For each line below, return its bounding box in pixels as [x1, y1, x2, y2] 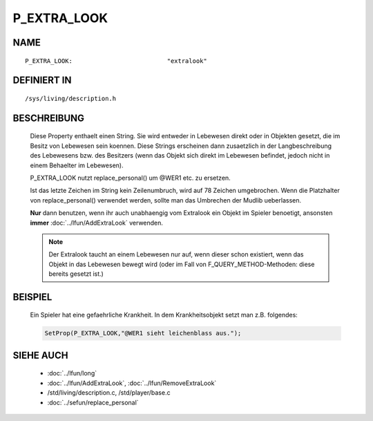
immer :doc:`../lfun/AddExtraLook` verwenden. [30, 218, 164, 227]
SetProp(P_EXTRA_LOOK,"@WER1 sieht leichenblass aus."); [44, 329, 242, 337]
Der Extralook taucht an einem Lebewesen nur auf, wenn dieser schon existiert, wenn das [48, 250, 304, 259]
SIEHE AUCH [12, 349, 68, 361]
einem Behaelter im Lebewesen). [30, 161, 124, 169]
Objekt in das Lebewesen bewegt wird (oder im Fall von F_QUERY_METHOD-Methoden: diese [48, 260, 315, 268]
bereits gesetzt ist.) [48, 270, 104, 278]
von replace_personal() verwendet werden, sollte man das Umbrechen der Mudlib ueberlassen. [30, 196, 302, 204]
